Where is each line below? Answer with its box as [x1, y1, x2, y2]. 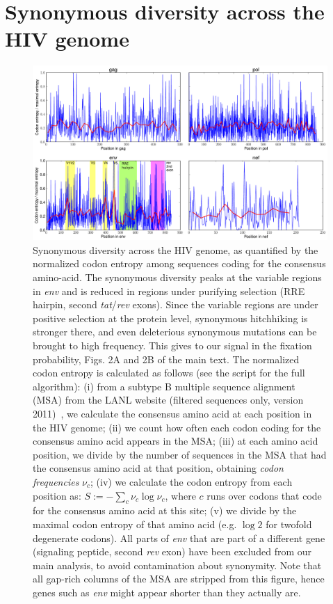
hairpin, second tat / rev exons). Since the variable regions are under [33, 297, 318, 312]
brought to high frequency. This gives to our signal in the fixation [33, 337, 312, 352]
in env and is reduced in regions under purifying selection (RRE [33, 283, 305, 298]
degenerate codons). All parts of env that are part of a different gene [33, 530, 325, 545]
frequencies [33, 474, 79, 488]
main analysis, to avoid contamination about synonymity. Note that [33, 557, 322, 572]
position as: [33, 488, 81, 502]
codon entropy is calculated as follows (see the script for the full [33, 365, 305, 380]
